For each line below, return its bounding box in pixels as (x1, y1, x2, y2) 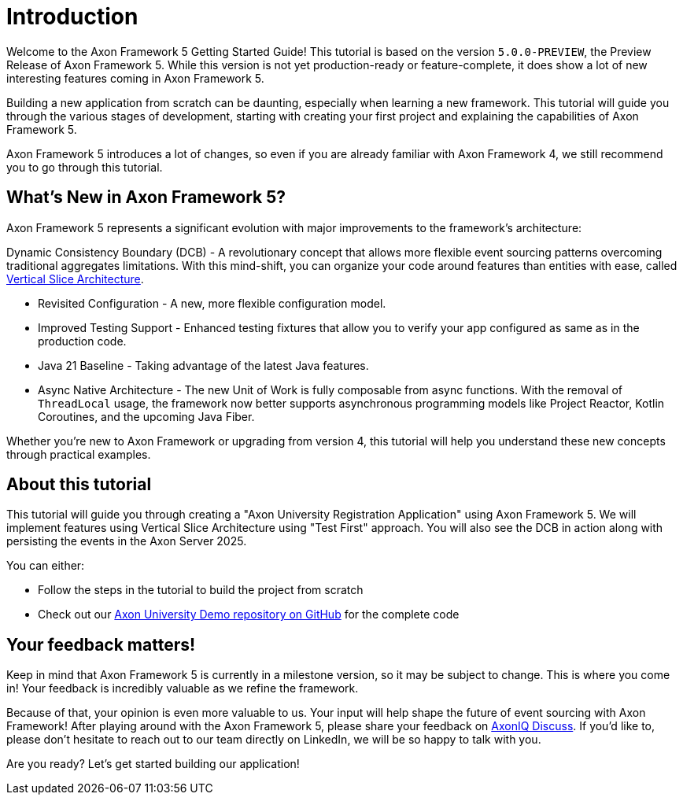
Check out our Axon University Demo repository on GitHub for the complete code (38, 607, 460, 622)
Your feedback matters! (6, 634, 196, 655)
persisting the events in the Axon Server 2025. (6, 534, 247, 548)
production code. (38, 334, 127, 348)
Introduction (6, 3, 138, 30)
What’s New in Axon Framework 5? (6, 187, 286, 208)
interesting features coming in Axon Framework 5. (6, 71, 264, 85)
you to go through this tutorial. (6, 160, 163, 174)
